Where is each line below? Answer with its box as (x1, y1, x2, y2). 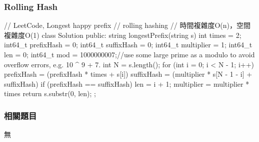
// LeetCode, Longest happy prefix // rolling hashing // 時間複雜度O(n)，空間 (4, 20, 250, 30)
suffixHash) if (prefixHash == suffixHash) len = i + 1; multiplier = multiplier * (4, 78, 249, 89)
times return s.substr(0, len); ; (4, 88, 96, 99)
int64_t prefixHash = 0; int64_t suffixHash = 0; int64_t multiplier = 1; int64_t (4, 39, 252, 50)
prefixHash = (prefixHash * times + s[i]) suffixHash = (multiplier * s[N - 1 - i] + (4, 69, 252, 79)
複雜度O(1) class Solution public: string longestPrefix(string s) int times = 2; (4, 29, 241, 40)
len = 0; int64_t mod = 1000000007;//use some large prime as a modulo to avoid (4, 49, 255, 59)
